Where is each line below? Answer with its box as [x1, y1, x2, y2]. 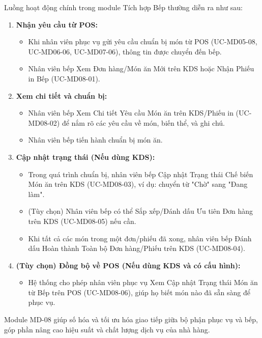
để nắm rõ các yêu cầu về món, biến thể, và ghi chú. [62, 117, 225, 128]
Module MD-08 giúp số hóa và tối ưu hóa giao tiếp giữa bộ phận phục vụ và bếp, [4, 314, 258, 325]
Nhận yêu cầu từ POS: [16, 19, 98, 30]
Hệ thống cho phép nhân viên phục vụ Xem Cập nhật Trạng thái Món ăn [28, 277, 258, 288]
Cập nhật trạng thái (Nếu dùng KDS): [16, 151, 155, 162]
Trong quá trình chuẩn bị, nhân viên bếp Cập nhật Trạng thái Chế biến [28, 168, 253, 179]
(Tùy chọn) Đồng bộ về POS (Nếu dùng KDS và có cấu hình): [16, 260, 241, 270]
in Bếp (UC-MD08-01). [28, 73, 100, 83]
